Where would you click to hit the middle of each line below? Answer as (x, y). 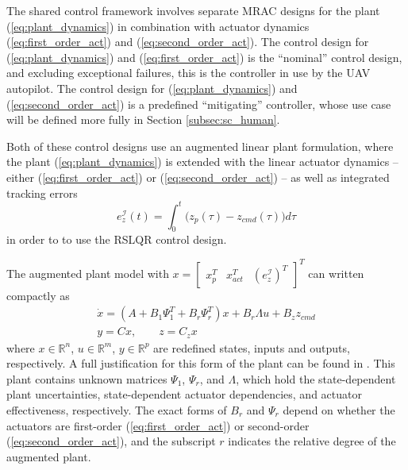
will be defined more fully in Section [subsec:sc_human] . (143, 119)
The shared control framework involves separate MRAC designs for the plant (193, 10)
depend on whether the (339, 410)
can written (336, 273)
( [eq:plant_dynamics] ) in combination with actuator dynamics (158, 26)
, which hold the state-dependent (316, 378)
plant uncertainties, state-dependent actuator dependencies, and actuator (184, 394)
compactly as (38, 295)
